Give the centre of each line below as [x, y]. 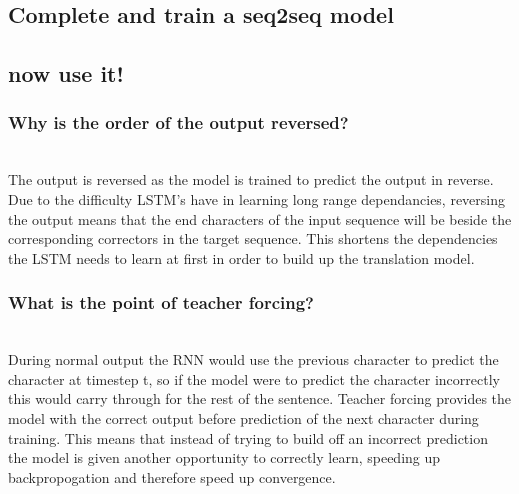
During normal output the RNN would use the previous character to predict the [253, 359]
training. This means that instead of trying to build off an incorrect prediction [248, 437]
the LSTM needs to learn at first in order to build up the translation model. [241, 257]
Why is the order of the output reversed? [178, 122]
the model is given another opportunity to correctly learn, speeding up [224, 457]
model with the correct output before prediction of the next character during [243, 417]
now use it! [66, 73]
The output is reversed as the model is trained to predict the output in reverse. [251, 179]
